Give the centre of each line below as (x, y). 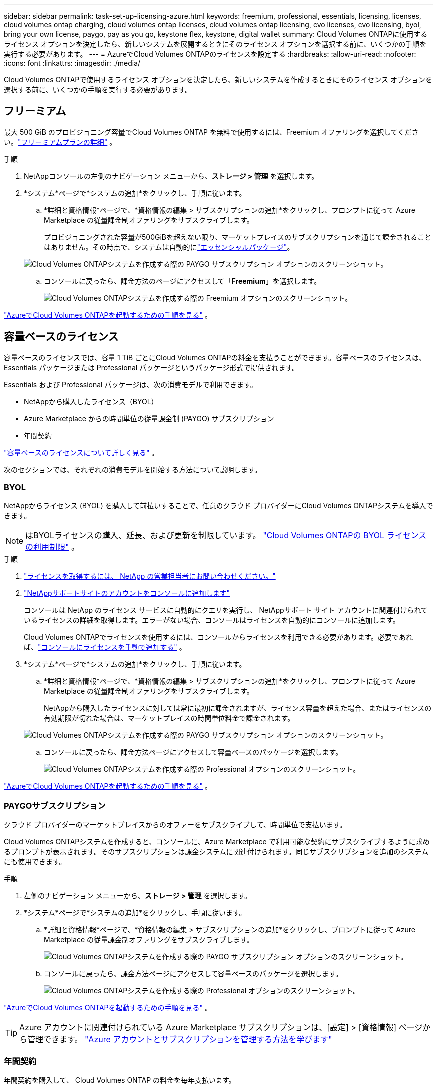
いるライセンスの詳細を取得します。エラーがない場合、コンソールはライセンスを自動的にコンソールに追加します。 (212, 620)
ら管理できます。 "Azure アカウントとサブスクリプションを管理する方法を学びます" (176, 1039)
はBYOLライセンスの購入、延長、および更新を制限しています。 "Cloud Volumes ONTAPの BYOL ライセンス (226, 535)
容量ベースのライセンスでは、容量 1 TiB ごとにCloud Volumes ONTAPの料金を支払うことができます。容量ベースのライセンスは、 (215, 357)
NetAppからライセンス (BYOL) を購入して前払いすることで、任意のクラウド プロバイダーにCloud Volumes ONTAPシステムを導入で (218, 506)
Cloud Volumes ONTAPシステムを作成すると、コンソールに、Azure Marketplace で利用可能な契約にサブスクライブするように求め (217, 842)
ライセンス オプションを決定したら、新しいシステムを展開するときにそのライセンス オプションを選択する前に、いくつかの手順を (215, 44)
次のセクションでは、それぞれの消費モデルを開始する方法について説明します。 (133, 469)
